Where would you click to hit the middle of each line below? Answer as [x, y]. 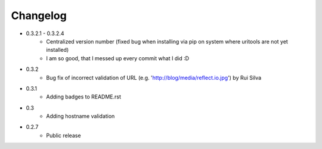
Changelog [39, 15]
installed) [58, 50]
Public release [64, 135]
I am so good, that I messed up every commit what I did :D [118, 58]
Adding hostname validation [80, 116]
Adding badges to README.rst [84, 97]
